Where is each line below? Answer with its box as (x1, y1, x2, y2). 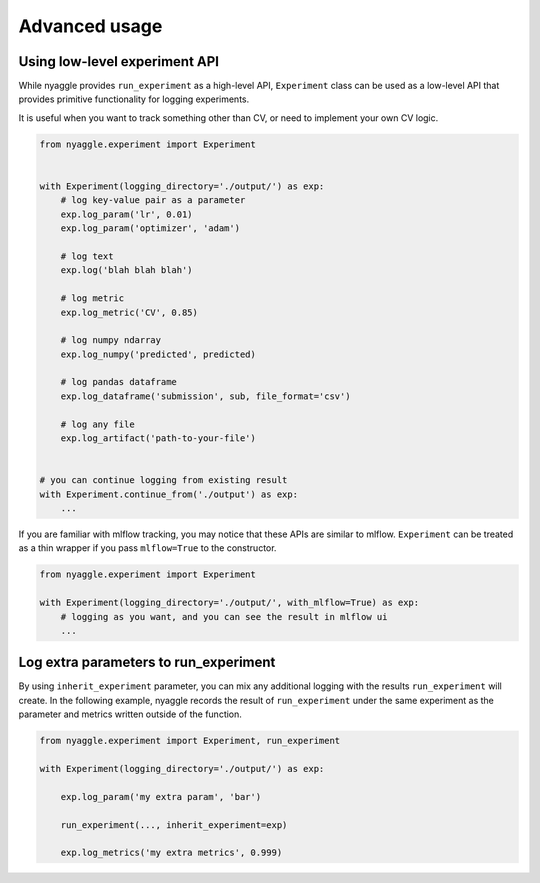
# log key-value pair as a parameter (60, 195, 246, 206)
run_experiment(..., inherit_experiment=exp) (60, 819, 288, 830)
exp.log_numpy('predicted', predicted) (60, 348, 257, 360)
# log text (60, 250, 114, 262)
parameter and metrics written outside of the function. (18, 708, 242, 720)
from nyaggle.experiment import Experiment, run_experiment (39, 735, 341, 747)
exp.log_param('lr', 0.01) (60, 208, 194, 220)
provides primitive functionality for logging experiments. (18, 93, 250, 105)
